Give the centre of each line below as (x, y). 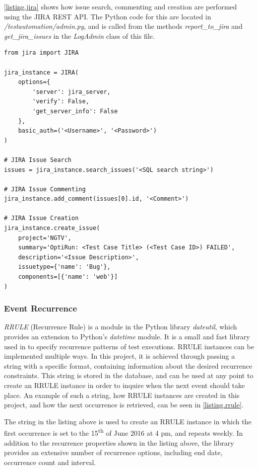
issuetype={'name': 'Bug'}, (64, 267)
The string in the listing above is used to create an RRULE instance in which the (128, 421)
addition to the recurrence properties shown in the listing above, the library (119, 442)
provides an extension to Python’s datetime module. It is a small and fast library (127, 337)
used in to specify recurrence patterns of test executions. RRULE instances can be (129, 346)
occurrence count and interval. (50, 462)
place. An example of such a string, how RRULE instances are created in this (122, 395)
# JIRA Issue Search (38, 160)
